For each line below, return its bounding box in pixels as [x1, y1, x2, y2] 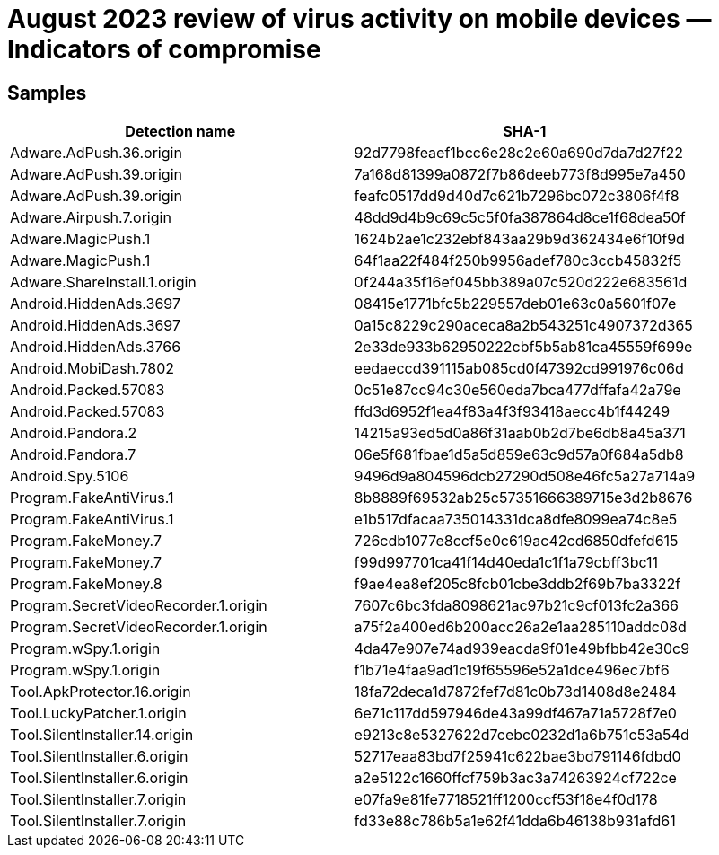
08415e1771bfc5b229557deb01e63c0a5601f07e [354, 295, 677, 313]
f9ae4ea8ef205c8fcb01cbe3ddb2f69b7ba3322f [354, 575, 681, 594]
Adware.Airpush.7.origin [10, 208, 171, 227]
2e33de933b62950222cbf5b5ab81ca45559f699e [354, 338, 693, 357]
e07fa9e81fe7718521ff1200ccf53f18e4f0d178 [354, 790, 658, 809]
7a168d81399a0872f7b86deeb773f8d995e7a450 [354, 165, 686, 184]
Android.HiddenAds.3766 [10, 338, 181, 357]
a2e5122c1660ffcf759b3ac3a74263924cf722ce [354, 769, 677, 788]
